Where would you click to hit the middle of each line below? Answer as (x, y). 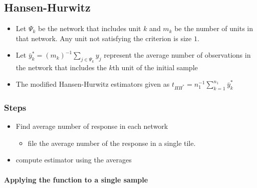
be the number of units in (214, 28)
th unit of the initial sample (155, 67)
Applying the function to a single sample (76, 179)
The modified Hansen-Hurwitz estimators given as (93, 84)
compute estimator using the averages (74, 160)
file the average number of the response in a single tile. (112, 143)
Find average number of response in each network (92, 126)
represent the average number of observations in (177, 55)
